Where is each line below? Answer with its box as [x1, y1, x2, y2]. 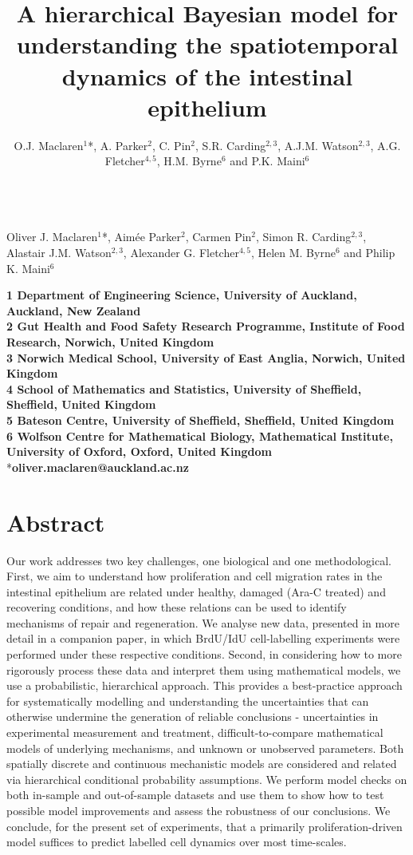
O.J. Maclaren [14, 137, 84, 153]
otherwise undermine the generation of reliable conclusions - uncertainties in [6, 708, 379, 725]
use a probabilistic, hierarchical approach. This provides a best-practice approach [6, 677, 403, 694]
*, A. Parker [88, 137, 148, 153]
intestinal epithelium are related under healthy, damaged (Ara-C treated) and [6, 583, 386, 600]
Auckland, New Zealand [6, 302, 141, 319]
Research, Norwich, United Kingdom [6, 334, 214, 350]
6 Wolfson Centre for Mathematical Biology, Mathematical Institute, [6, 427, 393, 444]
